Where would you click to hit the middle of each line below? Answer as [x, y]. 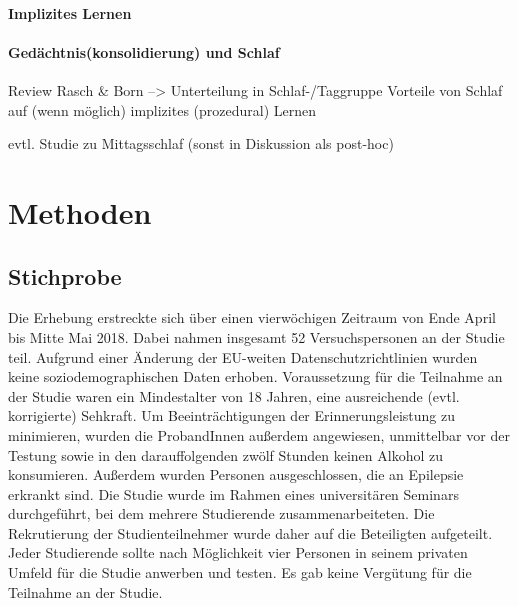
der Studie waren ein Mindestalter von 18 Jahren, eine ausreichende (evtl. [234, 395]
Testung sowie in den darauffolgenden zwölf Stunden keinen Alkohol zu [225, 454]
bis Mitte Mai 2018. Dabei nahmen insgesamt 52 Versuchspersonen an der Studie [256, 336]
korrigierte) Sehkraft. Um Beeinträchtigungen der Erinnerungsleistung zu [231, 415]
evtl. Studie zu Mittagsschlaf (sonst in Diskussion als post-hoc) [201, 143]
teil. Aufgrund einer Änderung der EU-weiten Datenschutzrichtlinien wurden [243, 356]
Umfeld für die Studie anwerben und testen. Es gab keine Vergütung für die [240, 572]
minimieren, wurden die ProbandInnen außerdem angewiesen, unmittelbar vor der [259, 434]
